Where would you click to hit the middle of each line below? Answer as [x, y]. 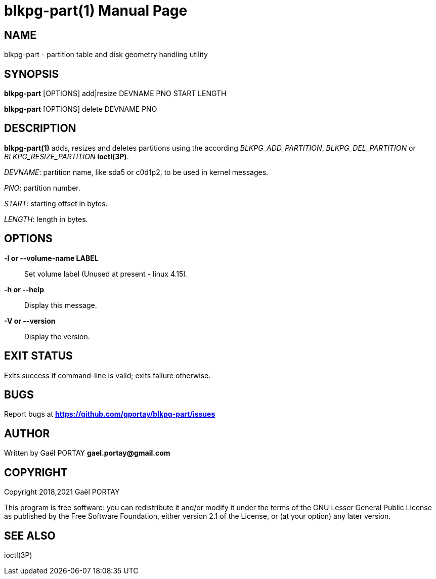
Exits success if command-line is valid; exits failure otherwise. [107, 375]
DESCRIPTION [40, 128]
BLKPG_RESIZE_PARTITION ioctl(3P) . [67, 156]
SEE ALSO [30, 536]
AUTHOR [27, 433]
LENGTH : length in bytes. [46, 219]
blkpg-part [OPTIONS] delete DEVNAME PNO [81, 109]
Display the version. [57, 336]
